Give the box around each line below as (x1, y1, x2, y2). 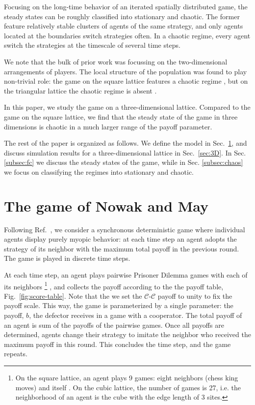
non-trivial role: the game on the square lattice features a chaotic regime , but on (4, 76, 248, 86)
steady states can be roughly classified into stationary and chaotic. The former (4, 11, 240, 21)
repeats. (4, 348, 27, 359)
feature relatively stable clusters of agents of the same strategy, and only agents (4, 21, 243, 31)
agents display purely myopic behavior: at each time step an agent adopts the (4, 234, 237, 244)
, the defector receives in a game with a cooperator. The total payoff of (29, 310, 242, 320)
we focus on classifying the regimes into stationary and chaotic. (4, 166, 194, 177)
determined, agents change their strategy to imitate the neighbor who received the (4, 329, 251, 340)
